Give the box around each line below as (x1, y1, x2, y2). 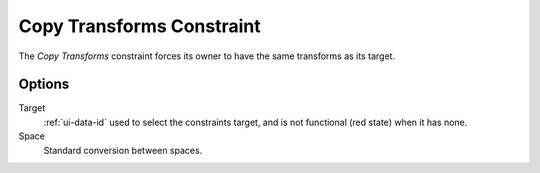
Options (18, 76, 70, 93)
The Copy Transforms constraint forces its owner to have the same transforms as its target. (18, 50, 395, 62)
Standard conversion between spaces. (43, 144, 203, 156)
